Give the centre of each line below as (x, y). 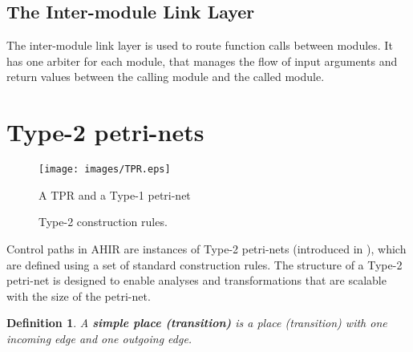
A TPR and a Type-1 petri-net (115, 194)
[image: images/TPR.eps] (105, 170)
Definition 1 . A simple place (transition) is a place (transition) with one (197, 323)
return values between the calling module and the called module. (166, 77)
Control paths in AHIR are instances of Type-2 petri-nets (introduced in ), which (206, 248)
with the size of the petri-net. (79, 295)
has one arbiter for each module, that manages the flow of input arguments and (202, 61)
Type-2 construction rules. (103, 222)
